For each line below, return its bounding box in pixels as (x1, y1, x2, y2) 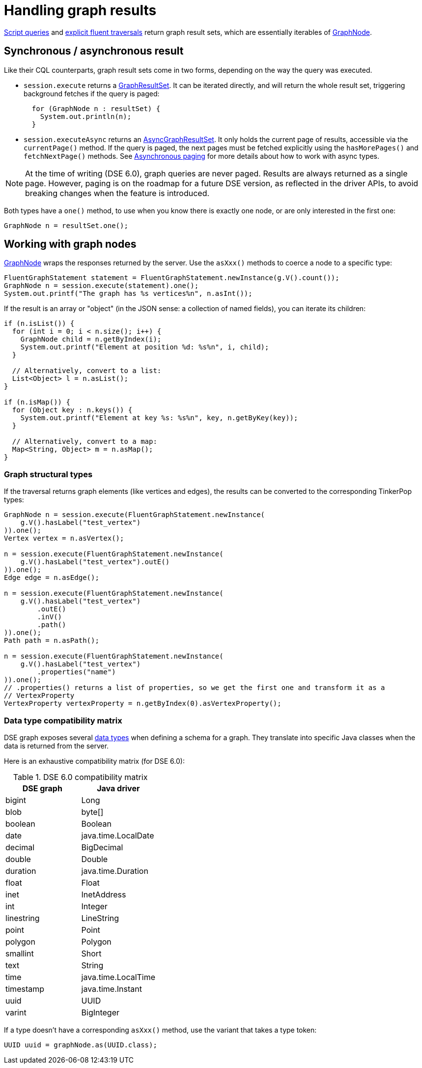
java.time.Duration (81, 866, 148, 876)
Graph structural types (4, 469, 93, 479)
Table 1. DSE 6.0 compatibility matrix (13, 772, 148, 782)
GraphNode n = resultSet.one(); (4, 221, 128, 230)
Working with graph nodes (4, 238, 137, 251)
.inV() (37, 613, 62, 621)
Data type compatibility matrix (4, 715, 122, 725)
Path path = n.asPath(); (4, 636, 99, 645)
